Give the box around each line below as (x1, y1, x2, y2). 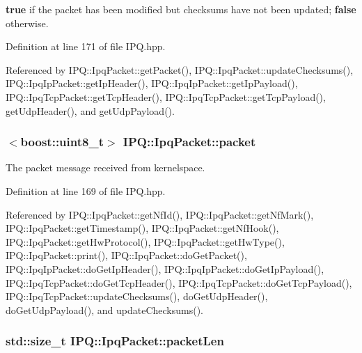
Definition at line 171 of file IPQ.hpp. (6, 39, 166, 54)
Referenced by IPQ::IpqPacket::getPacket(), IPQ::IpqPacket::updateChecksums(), (6, 62, 354, 77)
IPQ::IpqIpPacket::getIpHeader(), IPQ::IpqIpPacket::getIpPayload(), (6, 76, 298, 91)
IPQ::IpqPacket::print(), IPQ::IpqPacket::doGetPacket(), (6, 248, 247, 262)
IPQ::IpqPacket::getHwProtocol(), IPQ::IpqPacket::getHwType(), (6, 234, 285, 249)
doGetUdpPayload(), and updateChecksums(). (6, 302, 203, 317)
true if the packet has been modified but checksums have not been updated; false (6, 2, 356, 16)
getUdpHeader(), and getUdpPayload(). (6, 103, 175, 118)
